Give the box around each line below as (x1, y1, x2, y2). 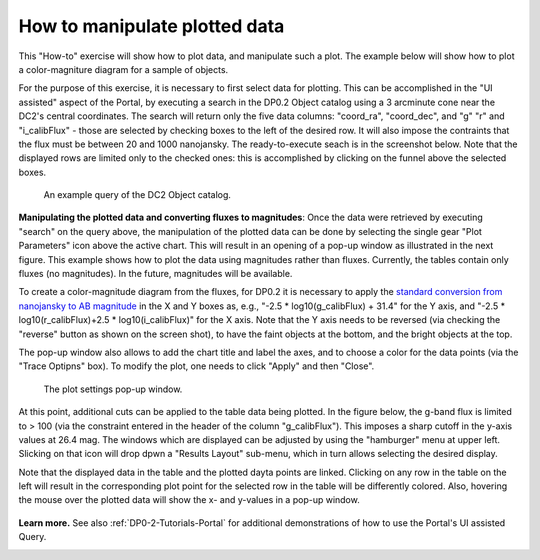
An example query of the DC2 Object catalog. (43, 189, 232, 201)
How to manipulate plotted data (18, 15, 285, 37)
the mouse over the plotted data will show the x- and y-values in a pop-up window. (18, 494, 360, 506)
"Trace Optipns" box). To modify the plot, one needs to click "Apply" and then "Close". (18, 360, 375, 372)
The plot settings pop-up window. (43, 383, 183, 395)
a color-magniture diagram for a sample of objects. (18, 63, 229, 75)
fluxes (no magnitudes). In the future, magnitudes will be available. (18, 268, 293, 280)
